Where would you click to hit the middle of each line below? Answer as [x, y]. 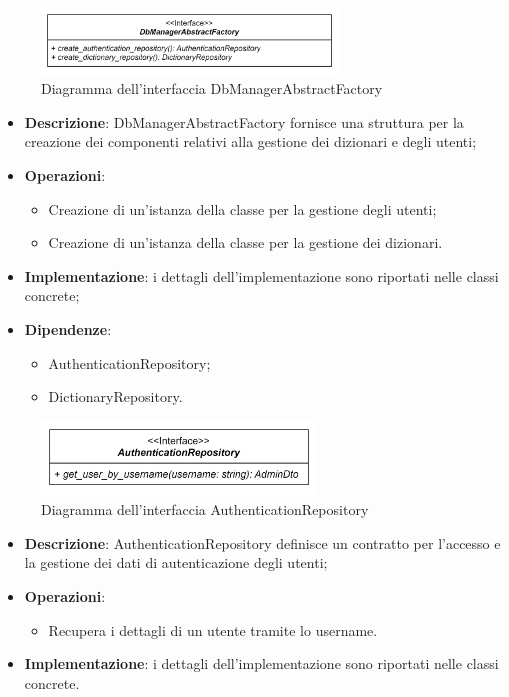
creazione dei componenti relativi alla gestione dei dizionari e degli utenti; [250, 141]
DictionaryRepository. [115, 396]
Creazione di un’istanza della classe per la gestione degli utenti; [242, 208]
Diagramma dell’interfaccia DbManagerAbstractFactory [212, 88]
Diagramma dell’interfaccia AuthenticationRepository [205, 509]
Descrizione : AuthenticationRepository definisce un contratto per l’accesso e [262, 542]
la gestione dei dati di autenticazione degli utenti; [176, 562]
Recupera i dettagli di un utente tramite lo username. [213, 629]
